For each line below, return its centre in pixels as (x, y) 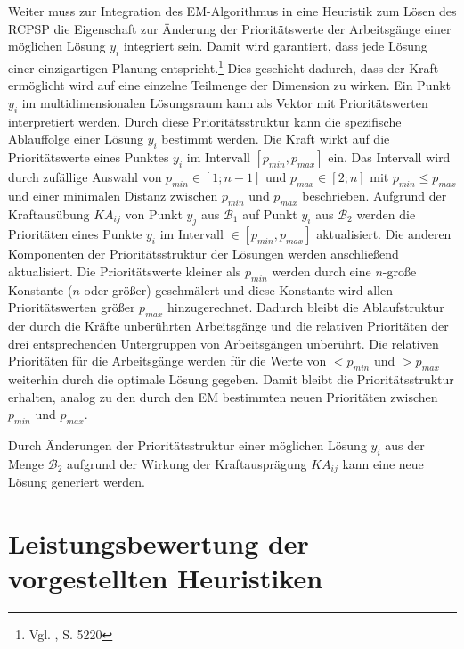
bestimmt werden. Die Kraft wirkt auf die (276, 139)
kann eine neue (383, 463)
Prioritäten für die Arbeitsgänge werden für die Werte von (167, 361)
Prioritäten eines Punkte (75, 234)
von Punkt (154, 214)
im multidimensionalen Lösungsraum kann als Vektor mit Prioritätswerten (225, 102)
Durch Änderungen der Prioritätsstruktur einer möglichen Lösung (187, 445)
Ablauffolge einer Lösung (76, 139)
